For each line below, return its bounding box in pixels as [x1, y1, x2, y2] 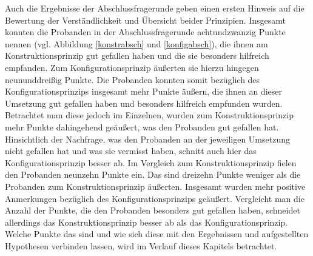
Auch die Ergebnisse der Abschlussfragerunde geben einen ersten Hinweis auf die [5, 2, 305, 14]
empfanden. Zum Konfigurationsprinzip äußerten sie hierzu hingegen [5, 61, 259, 73]
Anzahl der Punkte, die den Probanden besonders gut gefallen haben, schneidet [5, 204, 300, 217]
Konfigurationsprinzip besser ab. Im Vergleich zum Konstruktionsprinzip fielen [5, 156, 297, 169]
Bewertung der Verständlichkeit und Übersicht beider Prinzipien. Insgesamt [5, 13, 286, 26]
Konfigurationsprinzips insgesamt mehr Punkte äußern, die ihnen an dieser [5, 85, 282, 98]
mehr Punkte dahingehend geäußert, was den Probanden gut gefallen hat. [5, 120, 279, 133]
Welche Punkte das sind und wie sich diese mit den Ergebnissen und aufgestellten [5, 227, 309, 240]
